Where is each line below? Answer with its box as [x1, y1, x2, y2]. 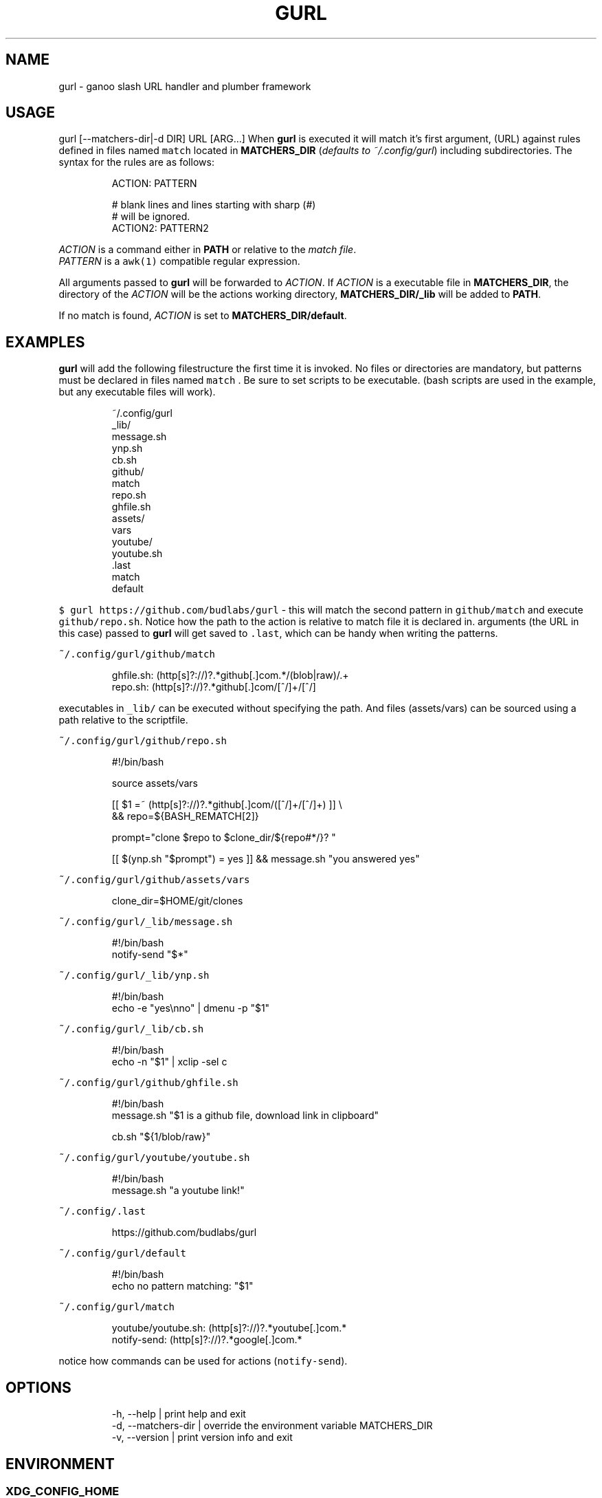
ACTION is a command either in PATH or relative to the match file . [58, 243, 357, 256]
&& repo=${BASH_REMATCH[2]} [111, 810, 259, 823]
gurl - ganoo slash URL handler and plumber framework [58, 80, 311, 92]
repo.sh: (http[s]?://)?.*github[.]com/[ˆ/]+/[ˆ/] [111, 681, 316, 693]
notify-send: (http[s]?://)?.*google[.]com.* [111, 1334, 302, 1346]
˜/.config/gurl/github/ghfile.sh [58, 1077, 238, 1089]
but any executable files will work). [58, 386, 216, 398]
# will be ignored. [111, 210, 190, 223]
